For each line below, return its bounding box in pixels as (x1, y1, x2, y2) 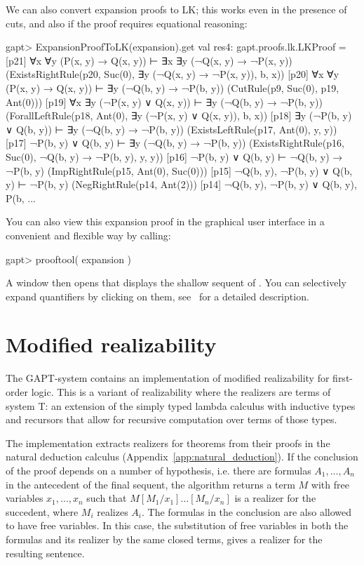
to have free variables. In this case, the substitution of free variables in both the (6, 518, 349, 533)
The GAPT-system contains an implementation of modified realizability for (6, 371, 330, 385)
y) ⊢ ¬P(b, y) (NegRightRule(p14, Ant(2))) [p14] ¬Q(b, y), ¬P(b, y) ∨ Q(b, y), (6, 177, 357, 192)
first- (332, 371, 353, 385)
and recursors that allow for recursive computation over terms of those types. (6, 412, 337, 427)
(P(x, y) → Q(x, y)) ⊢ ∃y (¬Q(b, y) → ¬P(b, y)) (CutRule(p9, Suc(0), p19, (6, 80, 339, 95)
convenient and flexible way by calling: (6, 227, 171, 242)
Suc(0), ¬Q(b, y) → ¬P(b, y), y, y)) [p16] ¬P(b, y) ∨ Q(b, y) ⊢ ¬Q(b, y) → (6, 149, 343, 164)
